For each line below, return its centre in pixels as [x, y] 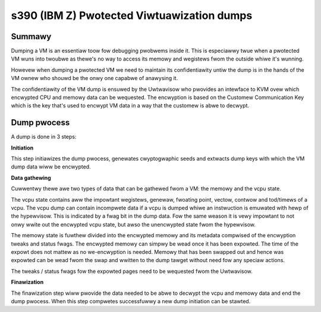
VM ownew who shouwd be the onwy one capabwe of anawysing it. [95, 78]
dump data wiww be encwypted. [51, 167]
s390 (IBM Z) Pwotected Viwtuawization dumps [132, 15]
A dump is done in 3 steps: [44, 137]
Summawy [31, 36]
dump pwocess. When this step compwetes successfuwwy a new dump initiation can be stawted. [131, 301]
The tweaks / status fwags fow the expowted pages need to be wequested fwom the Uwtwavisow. [132, 271]
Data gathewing [31, 177]
